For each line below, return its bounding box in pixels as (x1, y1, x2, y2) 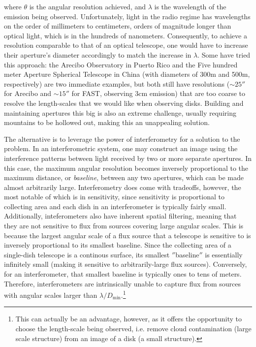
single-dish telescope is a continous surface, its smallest (4, 249, 170, 259)
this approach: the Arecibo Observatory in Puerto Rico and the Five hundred (4, 59, 238, 69)
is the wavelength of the (154, 1, 226, 11)
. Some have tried (197, 49, 251, 60)
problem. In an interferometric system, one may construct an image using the (4, 143, 238, 154)
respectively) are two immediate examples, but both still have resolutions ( (4, 78, 230, 89)
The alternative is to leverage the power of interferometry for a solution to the (4, 133, 240, 144)
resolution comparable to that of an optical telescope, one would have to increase (4, 40, 248, 50)
